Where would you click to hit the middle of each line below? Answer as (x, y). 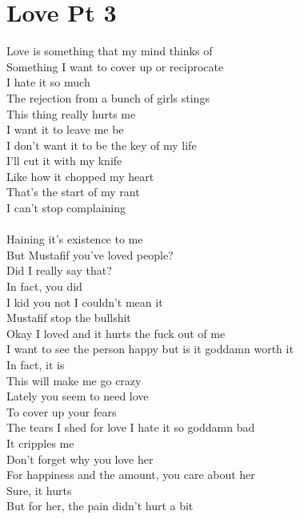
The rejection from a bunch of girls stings (108, 97)
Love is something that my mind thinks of (110, 51)
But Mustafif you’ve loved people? (90, 254)
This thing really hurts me (71, 113)
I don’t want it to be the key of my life (102, 145)
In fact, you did (44, 286)
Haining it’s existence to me (75, 239)
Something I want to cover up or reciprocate (115, 66)
